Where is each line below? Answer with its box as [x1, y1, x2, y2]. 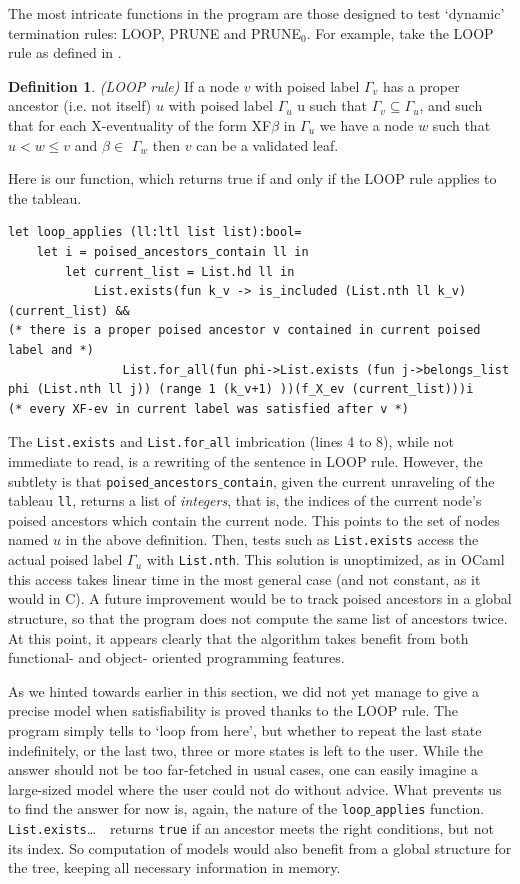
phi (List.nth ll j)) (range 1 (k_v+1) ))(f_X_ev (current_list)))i [8, 382, 474, 397]
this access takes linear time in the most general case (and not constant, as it [8, 568, 481, 589]
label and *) [8, 342, 94, 357]
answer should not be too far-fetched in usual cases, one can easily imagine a [8, 759, 478, 780]
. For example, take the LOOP [306, 22, 494, 43]
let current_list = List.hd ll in [65, 264, 295, 279]
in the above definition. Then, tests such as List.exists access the [65, 529, 479, 550]
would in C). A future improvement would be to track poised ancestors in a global [8, 588, 512, 609]
